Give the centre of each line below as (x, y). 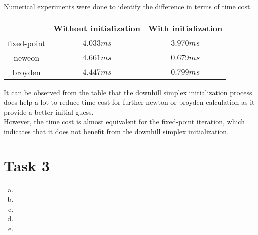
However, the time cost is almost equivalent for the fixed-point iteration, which (124, 121)
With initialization (186, 28)
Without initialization (97, 28)
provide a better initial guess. (49, 112)
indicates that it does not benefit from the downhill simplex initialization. (117, 131)
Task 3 (27, 165)
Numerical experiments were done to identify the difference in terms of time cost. (128, 6)
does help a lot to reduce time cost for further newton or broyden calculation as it (129, 102)
